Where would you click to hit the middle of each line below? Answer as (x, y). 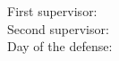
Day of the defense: (60, 46)
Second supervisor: (58, 28)
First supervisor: (52, 11)
